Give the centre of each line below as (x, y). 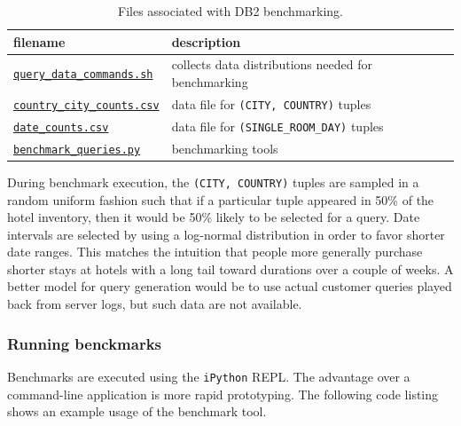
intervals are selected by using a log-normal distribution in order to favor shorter (226, 234)
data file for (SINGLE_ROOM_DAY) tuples (277, 126)
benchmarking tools (225, 148)
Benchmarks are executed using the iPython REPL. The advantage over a (209, 376)
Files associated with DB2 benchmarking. (230, 11)
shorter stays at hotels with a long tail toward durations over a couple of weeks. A (230, 268)
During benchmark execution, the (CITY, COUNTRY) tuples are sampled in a (213, 181)
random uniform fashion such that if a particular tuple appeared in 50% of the (221, 199)
